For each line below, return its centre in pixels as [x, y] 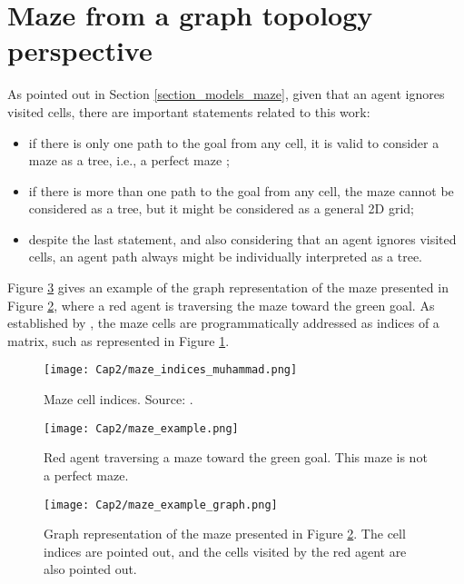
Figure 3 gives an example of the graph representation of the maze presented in [228, 287]
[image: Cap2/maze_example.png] [141, 428]
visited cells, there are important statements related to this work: [189, 111]
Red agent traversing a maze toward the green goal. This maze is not [236, 457]
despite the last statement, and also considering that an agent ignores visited [242, 238]
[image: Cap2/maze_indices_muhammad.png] [171, 370]
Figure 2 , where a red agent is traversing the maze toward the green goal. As [221, 305]
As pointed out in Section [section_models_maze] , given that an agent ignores [226, 94]
